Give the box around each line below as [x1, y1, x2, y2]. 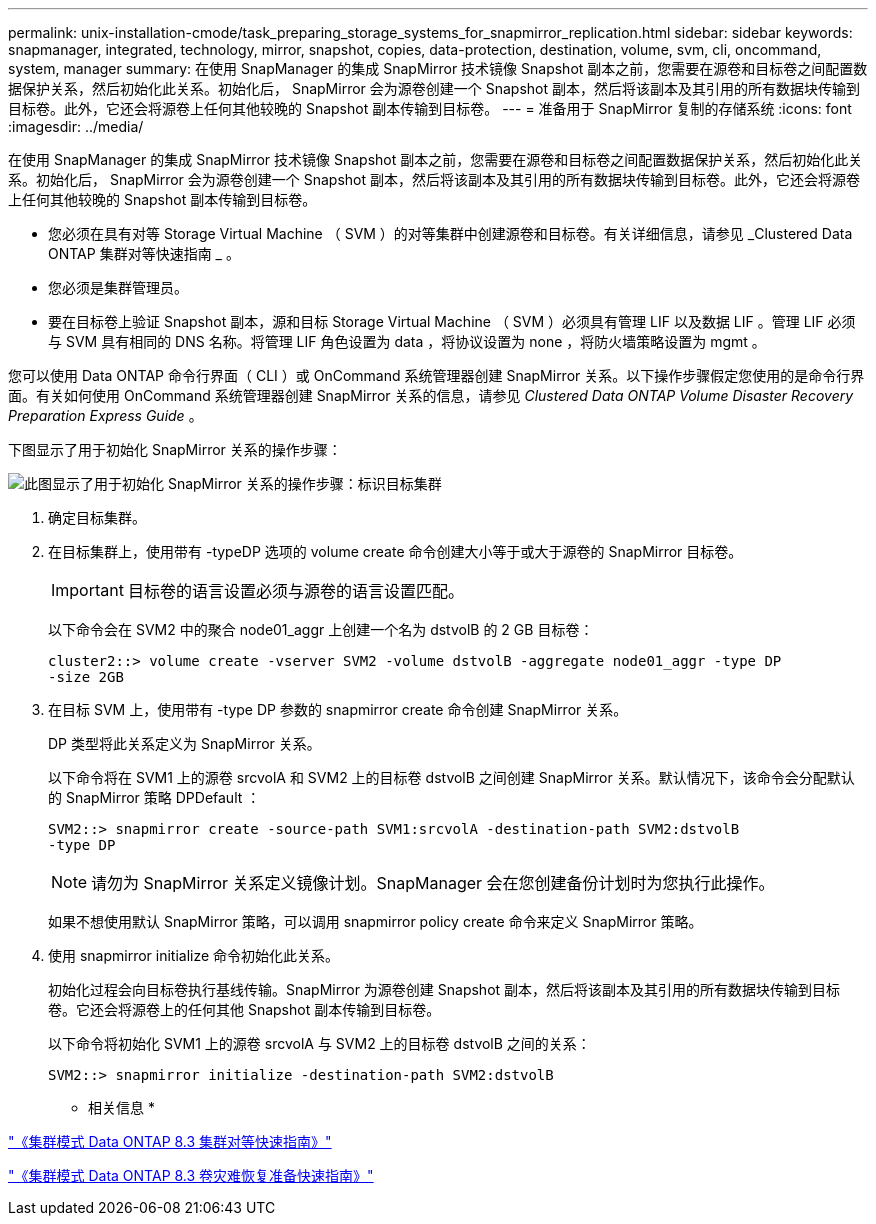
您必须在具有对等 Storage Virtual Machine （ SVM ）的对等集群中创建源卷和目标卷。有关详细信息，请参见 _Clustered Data [48, 225, 853, 242]
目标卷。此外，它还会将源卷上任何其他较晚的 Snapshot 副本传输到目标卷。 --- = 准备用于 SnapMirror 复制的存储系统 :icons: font [8, 100, 852, 117]
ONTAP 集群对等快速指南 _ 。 [48, 245, 240, 262]
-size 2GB [48, 669, 124, 685]
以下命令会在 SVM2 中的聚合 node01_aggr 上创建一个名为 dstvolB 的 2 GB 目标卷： [48, 621, 594, 638]
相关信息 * [88, 1099, 155, 1116]
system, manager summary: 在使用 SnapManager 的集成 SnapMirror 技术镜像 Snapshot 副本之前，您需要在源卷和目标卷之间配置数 [8, 60, 868, 77]
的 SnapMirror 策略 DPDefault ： [48, 789, 261, 806]
